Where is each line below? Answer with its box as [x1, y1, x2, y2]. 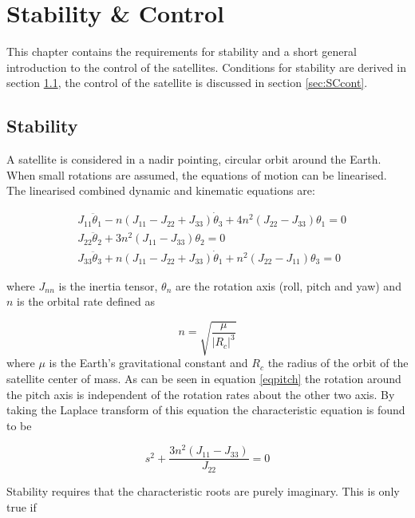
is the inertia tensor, [58, 277, 158, 294]
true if [6, 498, 37, 515]
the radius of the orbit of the [267, 354, 409, 371]
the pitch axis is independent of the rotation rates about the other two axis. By [6, 386, 395, 402]
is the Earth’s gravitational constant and [49, 354, 248, 371]
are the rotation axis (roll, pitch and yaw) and [175, 277, 401, 294]
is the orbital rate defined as [17, 293, 155, 310]
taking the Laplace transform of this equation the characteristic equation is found [6, 401, 405, 418]
